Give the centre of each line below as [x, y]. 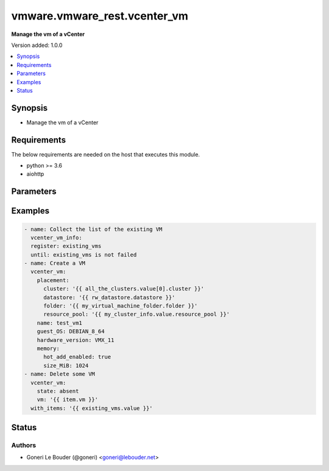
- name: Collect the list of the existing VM [93, 229]
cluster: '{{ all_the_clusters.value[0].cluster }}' [124, 289]
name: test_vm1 [59, 323]
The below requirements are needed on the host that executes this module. [106, 154]
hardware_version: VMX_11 [76, 340]
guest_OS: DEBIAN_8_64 [71, 331]
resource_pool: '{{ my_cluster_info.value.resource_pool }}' [137, 314]
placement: [53, 280]
